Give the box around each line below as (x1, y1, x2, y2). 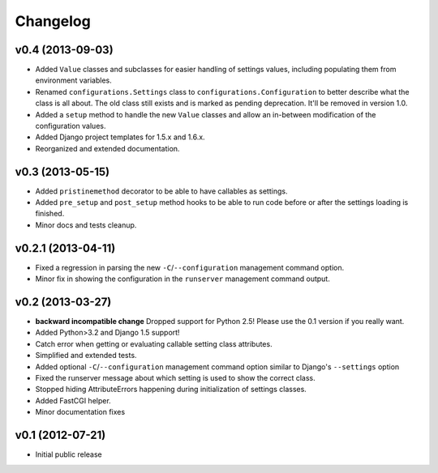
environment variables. (35, 75, 113, 85)
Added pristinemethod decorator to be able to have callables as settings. (35, 186, 288, 196)
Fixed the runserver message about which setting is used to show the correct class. (35, 373, 316, 383)
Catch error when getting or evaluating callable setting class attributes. (35, 339, 273, 348)
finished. (35, 209, 65, 219)
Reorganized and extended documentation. (35, 143, 180, 153)
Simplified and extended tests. (35, 351, 137, 360)
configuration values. (35, 121, 106, 131)
